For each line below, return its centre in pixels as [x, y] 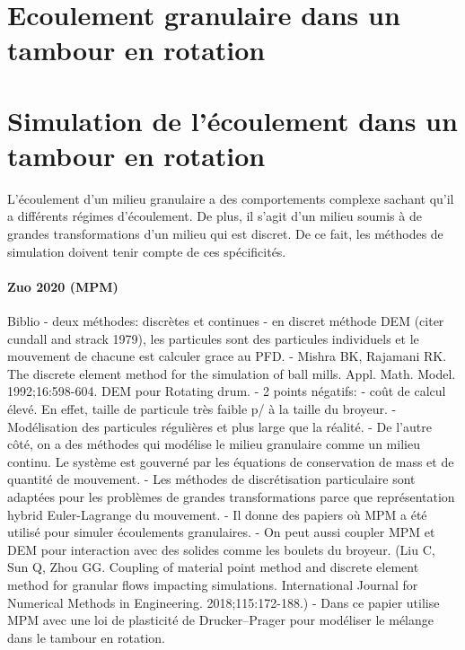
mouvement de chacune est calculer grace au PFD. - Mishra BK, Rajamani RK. [227, 356]
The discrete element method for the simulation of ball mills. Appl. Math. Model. [232, 373]
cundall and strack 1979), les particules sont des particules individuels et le [213, 338]
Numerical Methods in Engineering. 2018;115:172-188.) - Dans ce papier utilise [224, 602]
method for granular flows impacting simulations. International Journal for [213, 584]
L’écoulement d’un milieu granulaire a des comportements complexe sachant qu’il [231, 198]
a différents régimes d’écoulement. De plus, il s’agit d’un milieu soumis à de [215, 216]
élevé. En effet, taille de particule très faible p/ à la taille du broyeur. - [202, 409]
